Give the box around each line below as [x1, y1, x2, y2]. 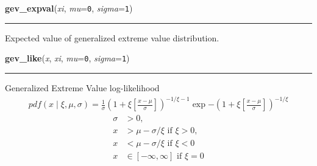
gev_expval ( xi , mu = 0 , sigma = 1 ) [5, 2, 133, 14]
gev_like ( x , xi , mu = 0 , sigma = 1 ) [5, 52, 130, 64]
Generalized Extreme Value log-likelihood [5, 81, 160, 94]
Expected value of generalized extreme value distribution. [5, 31, 219, 44]
